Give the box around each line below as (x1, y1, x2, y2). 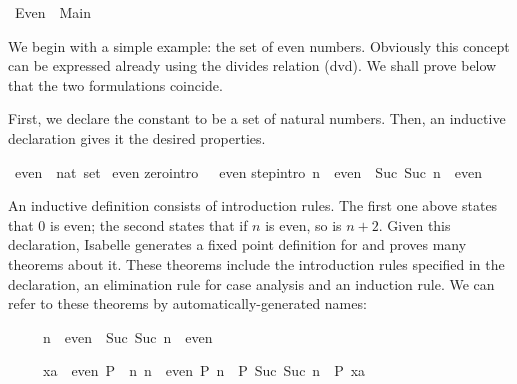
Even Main (14, 2, 92, 22)
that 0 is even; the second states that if (8, 214, 248, 235)
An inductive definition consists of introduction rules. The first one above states (8, 195, 498, 216)
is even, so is (265, 214, 342, 235)
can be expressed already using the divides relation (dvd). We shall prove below (8, 55, 497, 76)
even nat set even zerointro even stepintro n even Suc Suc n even (14, 161, 482, 182)
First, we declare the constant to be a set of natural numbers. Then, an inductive (8, 108, 506, 129)
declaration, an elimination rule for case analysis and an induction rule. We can (8, 273, 495, 294)
